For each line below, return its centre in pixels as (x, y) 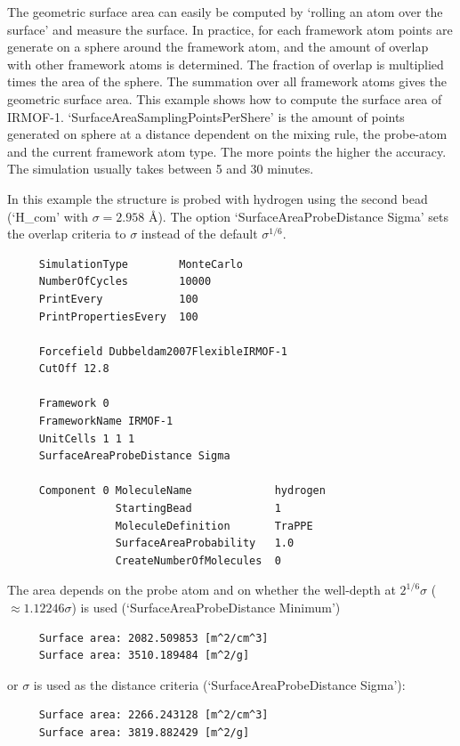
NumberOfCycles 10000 (125, 282)
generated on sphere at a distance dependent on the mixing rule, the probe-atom (227, 134)
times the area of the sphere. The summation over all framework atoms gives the (227, 81)
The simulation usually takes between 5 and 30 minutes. (161, 169)
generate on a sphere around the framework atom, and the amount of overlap (218, 47)
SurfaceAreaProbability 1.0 (205, 543)
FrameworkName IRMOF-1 (106, 422)
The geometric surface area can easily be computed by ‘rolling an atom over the (225, 12)
